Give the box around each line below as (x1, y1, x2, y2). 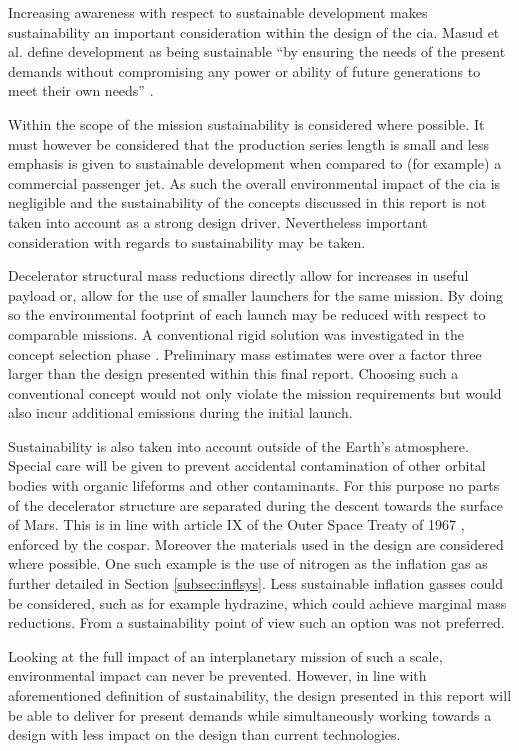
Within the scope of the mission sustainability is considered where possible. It (8, 113, 485, 134)
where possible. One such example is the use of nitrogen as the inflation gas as (8, 553, 488, 574)
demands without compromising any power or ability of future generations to (8, 60, 481, 81)
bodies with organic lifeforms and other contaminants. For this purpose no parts (8, 475, 500, 496)
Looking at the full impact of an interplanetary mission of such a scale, (8, 645, 443, 666)
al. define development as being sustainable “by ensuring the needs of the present (8, 41, 506, 62)
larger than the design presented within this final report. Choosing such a (8, 363, 459, 384)
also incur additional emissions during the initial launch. (8, 402, 353, 423)
